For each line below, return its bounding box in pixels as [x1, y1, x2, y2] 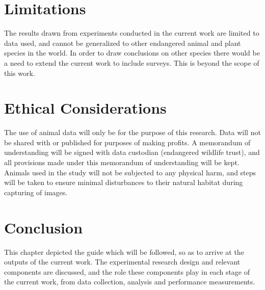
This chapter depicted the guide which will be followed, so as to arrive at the [4, 246, 244, 257]
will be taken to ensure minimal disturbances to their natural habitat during [4, 177, 243, 188]
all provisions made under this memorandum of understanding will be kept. [4, 157, 240, 167]
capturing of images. [4, 187, 68, 197]
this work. [4, 67, 35, 78]
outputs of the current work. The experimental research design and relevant [4, 256, 241, 267]
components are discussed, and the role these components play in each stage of [4, 266, 250, 277]
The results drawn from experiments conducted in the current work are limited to [4, 28, 259, 38]
